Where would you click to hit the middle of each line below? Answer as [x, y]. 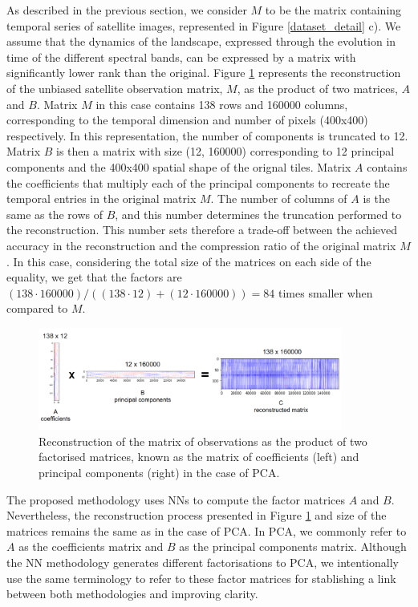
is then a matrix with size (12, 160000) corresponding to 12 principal [225, 151]
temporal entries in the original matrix [101, 198]
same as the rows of [55, 214]
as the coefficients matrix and [91, 546]
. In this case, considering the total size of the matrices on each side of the [189, 261]
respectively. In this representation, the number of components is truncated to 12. [207, 135]
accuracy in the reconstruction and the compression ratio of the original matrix [201, 245]
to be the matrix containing [333, 10]
